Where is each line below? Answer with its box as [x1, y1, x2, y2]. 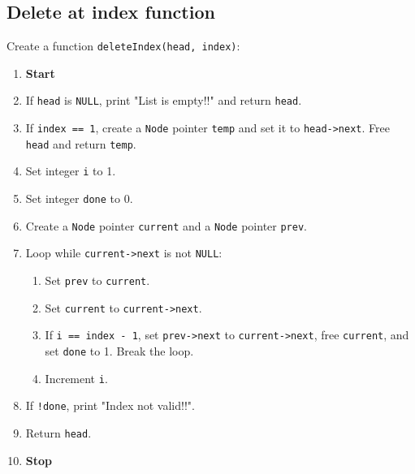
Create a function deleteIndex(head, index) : [6, 37, 240, 54]
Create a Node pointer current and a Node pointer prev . [25, 217, 307, 234]
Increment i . [45, 369, 108, 386]
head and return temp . [25, 135, 136, 152]
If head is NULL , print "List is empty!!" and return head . [25, 92, 302, 109]
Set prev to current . [45, 272, 150, 289]
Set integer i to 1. [25, 162, 116, 179]
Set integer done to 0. [25, 190, 133, 207]
